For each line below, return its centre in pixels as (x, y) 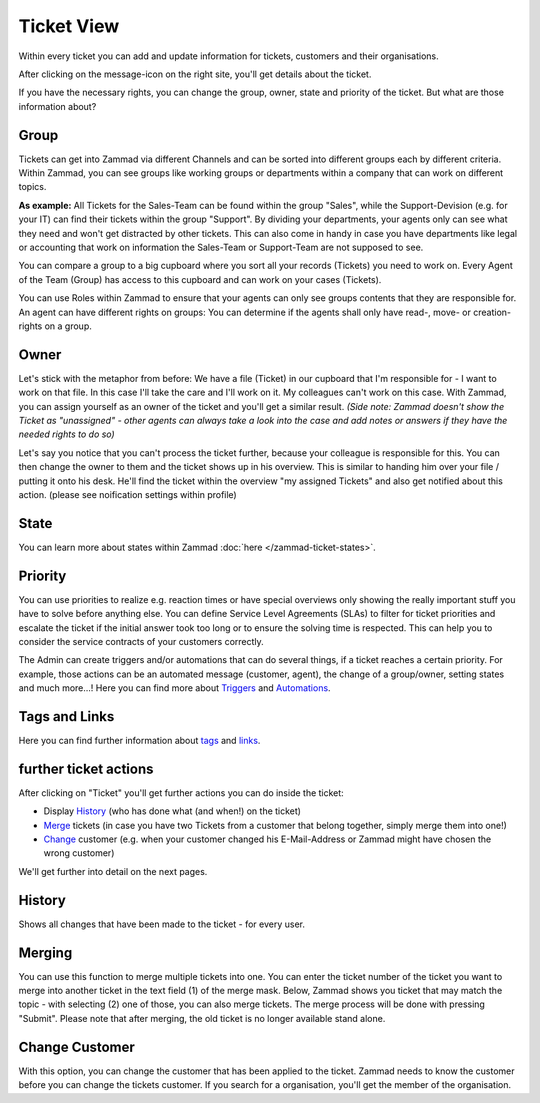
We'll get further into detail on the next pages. (113, 871)
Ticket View (69, 26)
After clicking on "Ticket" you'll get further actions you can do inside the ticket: (181, 792)
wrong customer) (79, 853)
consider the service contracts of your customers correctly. (141, 641)
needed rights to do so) (66, 434)
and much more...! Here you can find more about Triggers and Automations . (174, 688)
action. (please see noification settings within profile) (127, 494)
